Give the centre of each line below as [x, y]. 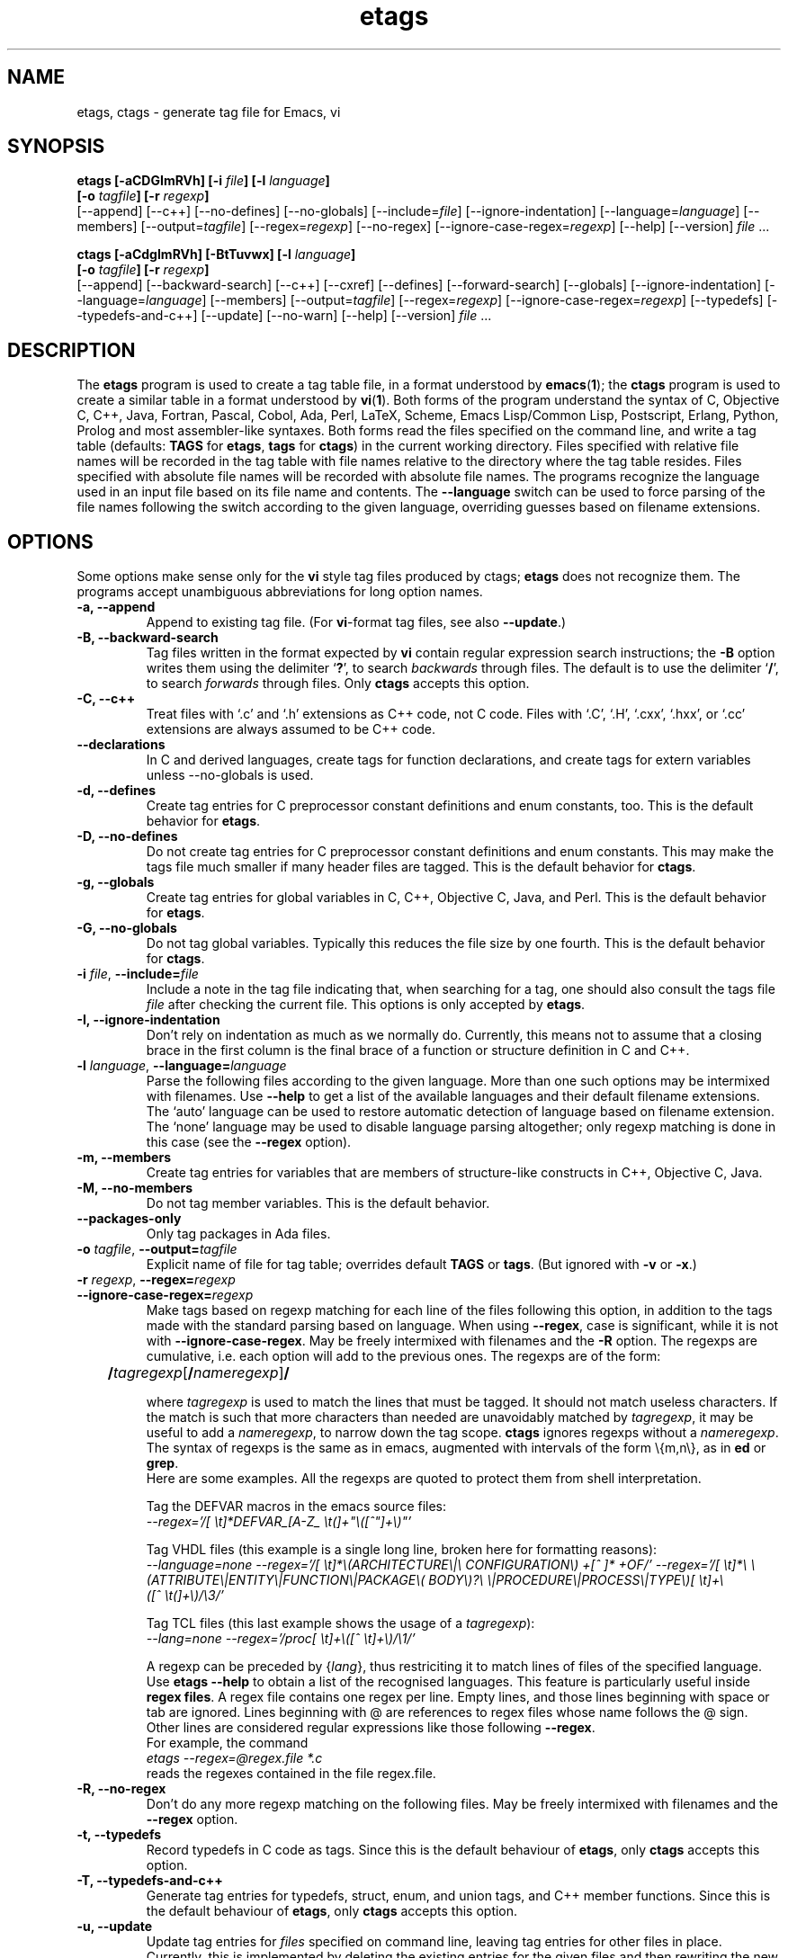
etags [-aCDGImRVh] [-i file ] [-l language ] [203, 181]
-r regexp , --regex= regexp [156, 1280]
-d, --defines [116, 791]
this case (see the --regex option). [249, 1142]
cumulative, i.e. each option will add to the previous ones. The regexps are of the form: [403, 1356]
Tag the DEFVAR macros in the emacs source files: [296, 1506]
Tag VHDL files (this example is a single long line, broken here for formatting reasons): [402, 1550]
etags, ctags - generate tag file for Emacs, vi [209, 112]
